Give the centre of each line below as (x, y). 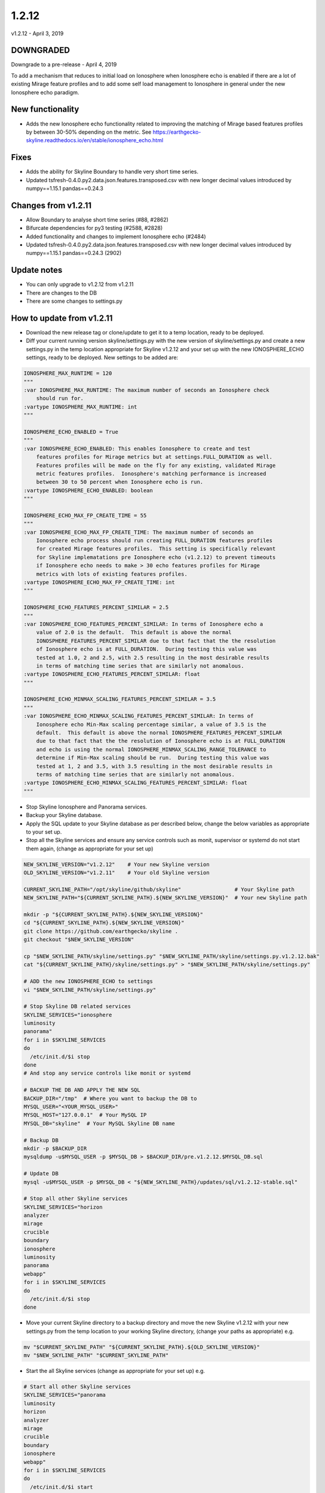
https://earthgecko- (177, 132)
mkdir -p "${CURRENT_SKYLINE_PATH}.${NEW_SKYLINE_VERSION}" (114, 915)
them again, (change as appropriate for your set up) (90, 849)
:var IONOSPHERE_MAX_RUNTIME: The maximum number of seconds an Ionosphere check (147, 390)
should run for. (60, 398)
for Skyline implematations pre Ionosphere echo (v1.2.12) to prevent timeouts (156, 557)
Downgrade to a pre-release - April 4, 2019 (64, 64)
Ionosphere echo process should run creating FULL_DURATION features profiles (154, 541)
